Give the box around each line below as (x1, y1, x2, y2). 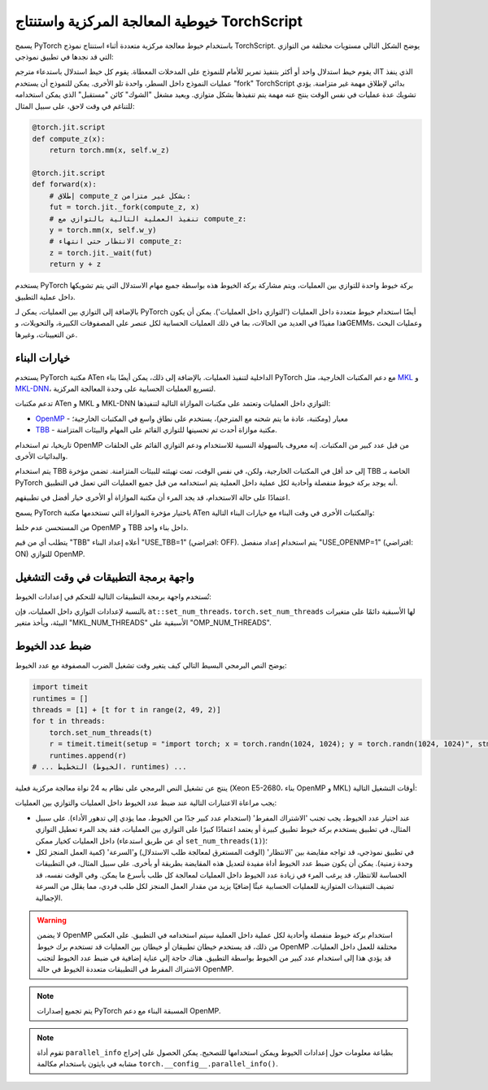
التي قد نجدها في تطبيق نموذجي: (15, 51, 114, 61)
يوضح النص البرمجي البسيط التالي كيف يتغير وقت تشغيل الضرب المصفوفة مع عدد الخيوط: (15, 660, 288, 671)
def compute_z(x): (32, 134, 106, 143)
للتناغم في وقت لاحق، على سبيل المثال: (15, 101, 135, 111)
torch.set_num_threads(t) (49, 728, 153, 737)
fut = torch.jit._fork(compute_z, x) (49, 203, 200, 212)
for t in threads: (32, 716, 106, 726)
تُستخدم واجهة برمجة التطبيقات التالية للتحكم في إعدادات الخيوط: (15, 591, 211, 602)
